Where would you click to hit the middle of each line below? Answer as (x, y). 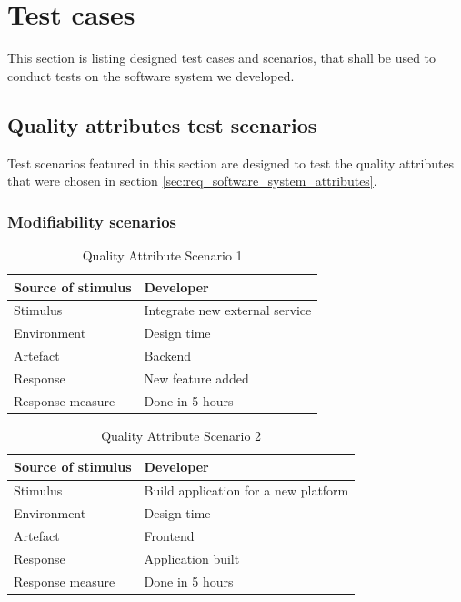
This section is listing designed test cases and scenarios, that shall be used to (222, 58)
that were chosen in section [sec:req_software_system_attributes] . (192, 181)
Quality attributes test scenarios (162, 124)
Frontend (169, 535)
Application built (192, 558)
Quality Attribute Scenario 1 (162, 255)
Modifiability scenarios (92, 221)
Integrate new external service (228, 310)
